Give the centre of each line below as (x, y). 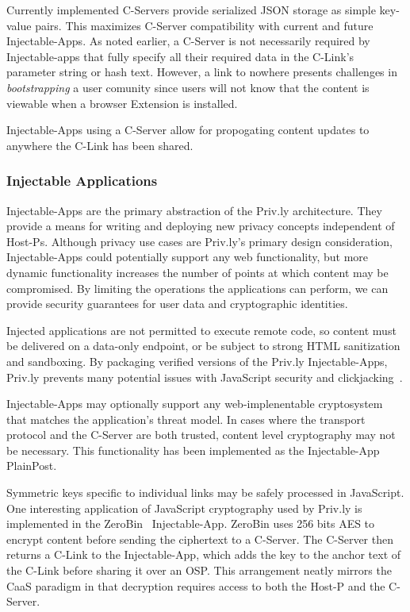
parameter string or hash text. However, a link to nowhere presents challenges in (202, 72)
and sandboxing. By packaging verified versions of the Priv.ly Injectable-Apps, (197, 361)
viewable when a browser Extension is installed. (122, 103)
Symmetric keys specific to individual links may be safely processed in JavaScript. (205, 493)
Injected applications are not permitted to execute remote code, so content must (201, 330)
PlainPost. (32, 466)
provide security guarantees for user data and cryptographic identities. (177, 304)
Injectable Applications (82, 181)
